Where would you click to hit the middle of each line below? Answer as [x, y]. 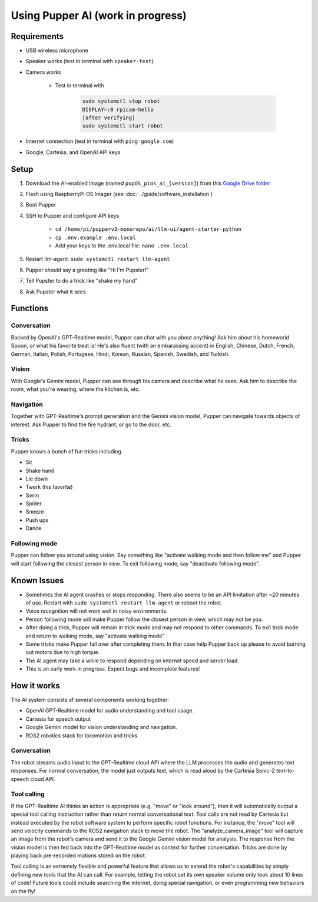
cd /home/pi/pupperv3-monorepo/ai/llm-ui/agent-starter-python [148, 229]
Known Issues [37, 581]
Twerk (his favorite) [49, 487]
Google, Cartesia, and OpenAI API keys [73, 152]
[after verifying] [109, 118]
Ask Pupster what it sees [56, 292]
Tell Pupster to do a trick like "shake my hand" [82, 281]
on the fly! [23, 891]
